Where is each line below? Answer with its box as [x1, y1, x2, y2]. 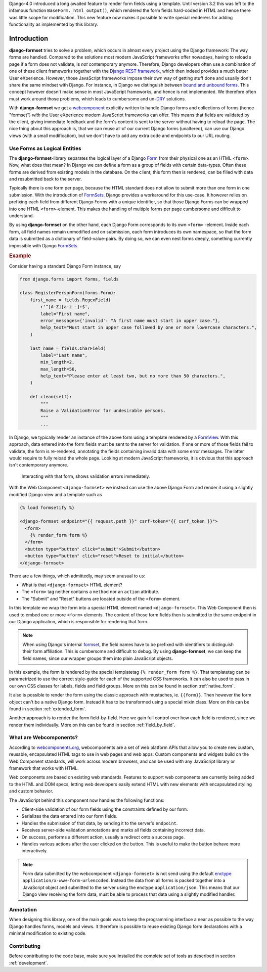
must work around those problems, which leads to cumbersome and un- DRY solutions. [9, 95, 186, 101]
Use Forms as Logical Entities [9, 145, 82, 152]
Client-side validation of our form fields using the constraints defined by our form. [21, 806, 188, 812]
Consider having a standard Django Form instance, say [9, 263, 121, 269]
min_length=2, [40, 359, 75, 365]
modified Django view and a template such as [9, 491, 102, 497]
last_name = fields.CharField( [30, 345, 106, 351]
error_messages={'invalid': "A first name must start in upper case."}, [40, 318, 221, 324]
